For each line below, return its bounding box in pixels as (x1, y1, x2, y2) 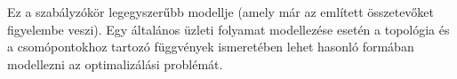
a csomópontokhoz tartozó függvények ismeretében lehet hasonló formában (7, 37, 414, 56)
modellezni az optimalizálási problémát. (7, 54, 223, 73)
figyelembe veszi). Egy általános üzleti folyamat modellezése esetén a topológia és (7, 20, 450, 38)
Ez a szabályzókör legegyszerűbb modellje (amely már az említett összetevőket (7, 3, 435, 20)
